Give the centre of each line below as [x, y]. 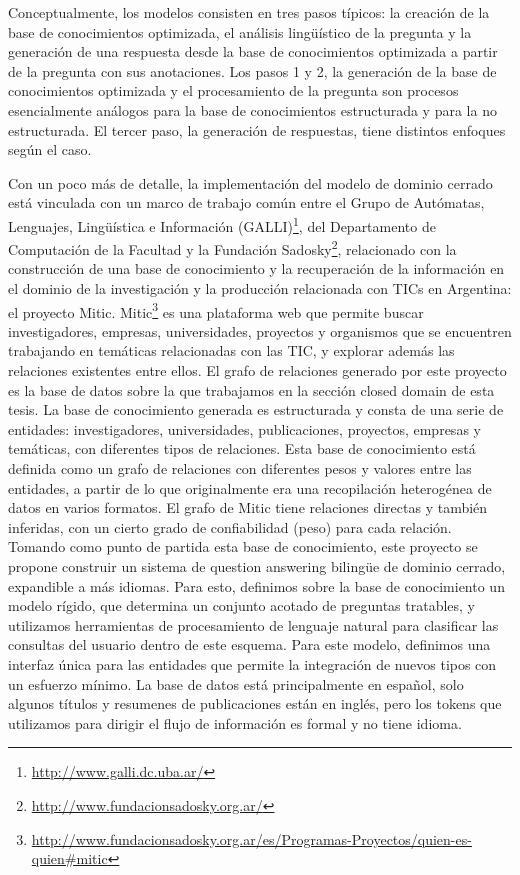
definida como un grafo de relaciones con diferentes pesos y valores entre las [240, 468]
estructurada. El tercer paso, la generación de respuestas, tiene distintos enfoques [257, 129]
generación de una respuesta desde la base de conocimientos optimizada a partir [253, 51]
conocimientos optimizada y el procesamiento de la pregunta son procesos [233, 90]
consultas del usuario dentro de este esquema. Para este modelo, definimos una [249, 644]
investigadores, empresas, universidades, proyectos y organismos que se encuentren [260, 330]
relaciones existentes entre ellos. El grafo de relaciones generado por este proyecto [257, 370]
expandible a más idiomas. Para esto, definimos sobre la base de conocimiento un [256, 585]
